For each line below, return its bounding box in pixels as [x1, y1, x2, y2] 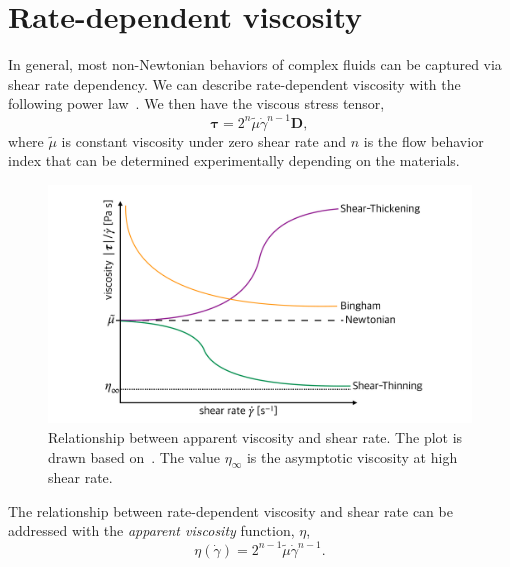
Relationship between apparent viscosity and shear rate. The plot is [48, 426, 463, 447]
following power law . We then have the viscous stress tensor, [8, 93, 385, 114]
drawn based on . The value [48, 446, 221, 467]
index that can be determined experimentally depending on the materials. [8, 150, 460, 171]
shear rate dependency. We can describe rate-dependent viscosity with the [8, 73, 461, 94]
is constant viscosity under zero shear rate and [61, 130, 347, 151]
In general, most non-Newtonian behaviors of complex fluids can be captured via [8, 54, 502, 75]
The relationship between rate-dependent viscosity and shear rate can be [8, 500, 453, 521]
